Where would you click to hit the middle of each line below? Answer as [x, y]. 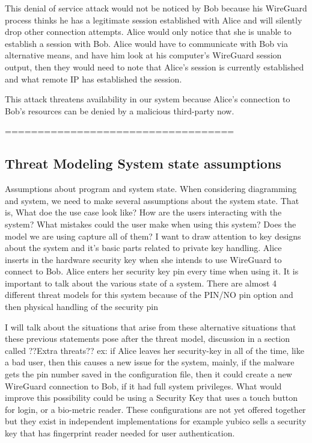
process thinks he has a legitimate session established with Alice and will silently [154, 20]
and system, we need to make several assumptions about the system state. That [152, 200]
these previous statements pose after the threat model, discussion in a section [148, 339]
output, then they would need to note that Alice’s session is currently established [154, 67]
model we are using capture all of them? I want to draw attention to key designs [153, 236]
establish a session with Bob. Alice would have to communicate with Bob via [146, 43]
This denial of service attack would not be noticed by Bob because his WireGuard [156, 8]
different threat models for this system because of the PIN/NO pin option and [149, 295]
